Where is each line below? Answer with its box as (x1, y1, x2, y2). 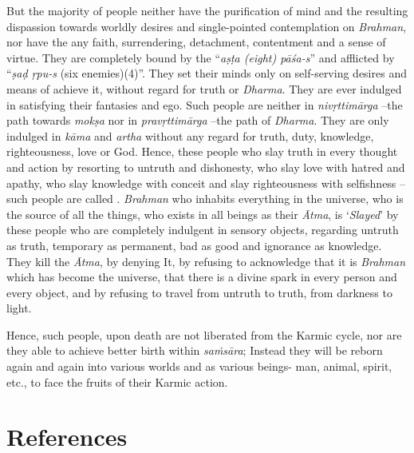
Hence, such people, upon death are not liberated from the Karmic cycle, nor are (6, 326, 402, 343)
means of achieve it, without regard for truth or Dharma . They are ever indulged (6, 80, 402, 97)
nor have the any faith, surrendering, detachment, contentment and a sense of (6, 34, 386, 50)
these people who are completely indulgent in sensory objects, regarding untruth (6, 221, 399, 238)
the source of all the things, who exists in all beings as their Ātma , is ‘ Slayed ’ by (6, 205, 399, 222)
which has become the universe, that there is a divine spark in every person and (6, 268, 397, 285)
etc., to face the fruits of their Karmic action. (6, 373, 228, 390)
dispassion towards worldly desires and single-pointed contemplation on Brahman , (6, 18, 407, 34)
